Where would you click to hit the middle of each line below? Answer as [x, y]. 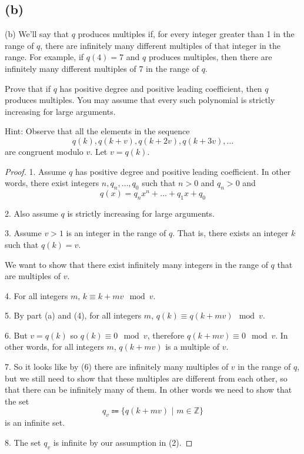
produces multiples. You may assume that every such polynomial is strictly [140, 100]
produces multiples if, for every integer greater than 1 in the [186, 34]
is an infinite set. [35, 422]
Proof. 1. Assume [36, 171]
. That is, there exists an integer [230, 233]
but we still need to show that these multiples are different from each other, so [146, 378]
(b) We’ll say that [37, 34]
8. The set [23, 442]
